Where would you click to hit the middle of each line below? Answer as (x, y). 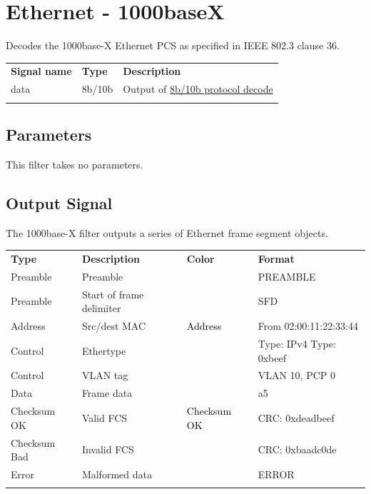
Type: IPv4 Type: (297, 343)
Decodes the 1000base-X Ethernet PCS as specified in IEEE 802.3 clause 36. (173, 45)
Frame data (107, 393)
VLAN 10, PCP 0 (296, 375)
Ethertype (104, 350)
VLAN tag (105, 375)
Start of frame (113, 294)
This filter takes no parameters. (75, 164)
